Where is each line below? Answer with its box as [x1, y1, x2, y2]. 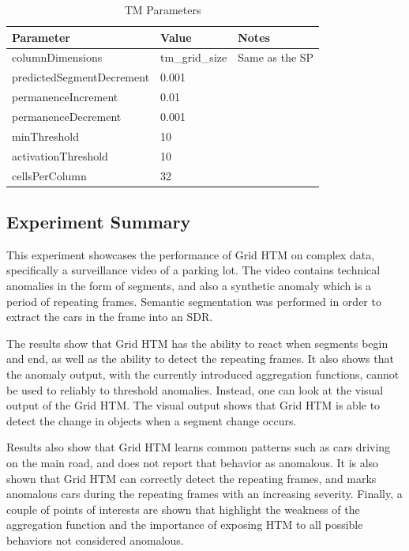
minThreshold [12, 127, 79, 144]
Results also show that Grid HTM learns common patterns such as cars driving [6, 439, 391, 455]
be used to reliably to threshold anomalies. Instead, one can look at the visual [6, 381, 384, 398]
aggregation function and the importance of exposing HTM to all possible [6, 516, 363, 533]
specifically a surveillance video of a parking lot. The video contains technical [6, 262, 381, 278]
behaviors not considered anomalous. [6, 531, 184, 548]
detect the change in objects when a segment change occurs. [6, 412, 297, 428]
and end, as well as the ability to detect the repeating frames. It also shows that [6, 350, 394, 367]
